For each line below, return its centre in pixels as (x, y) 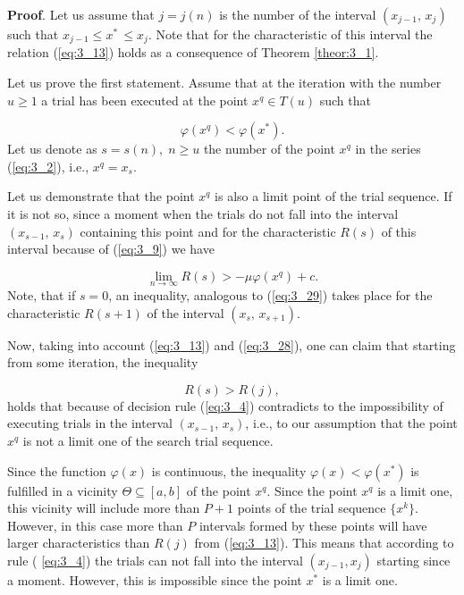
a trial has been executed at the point (145, 100)
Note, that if (42, 295)
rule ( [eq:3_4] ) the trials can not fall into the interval (155, 560)
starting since (413, 560)
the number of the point (269, 149)
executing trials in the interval (90, 423)
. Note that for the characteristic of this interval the (290, 34)
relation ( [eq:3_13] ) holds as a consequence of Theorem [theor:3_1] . (193, 52)
